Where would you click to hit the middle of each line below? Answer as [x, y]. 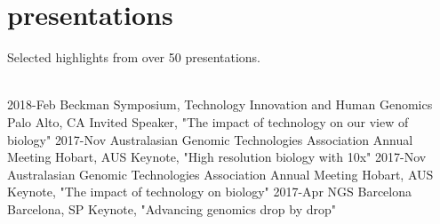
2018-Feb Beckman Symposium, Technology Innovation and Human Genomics [220, 104]
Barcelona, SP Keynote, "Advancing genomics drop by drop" [172, 208]
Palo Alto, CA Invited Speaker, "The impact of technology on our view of [208, 121]
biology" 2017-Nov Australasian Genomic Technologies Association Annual [210, 139]
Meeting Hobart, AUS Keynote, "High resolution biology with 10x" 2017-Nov [217, 157]
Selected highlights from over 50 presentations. [134, 57]
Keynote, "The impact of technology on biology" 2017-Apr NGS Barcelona [209, 192]
